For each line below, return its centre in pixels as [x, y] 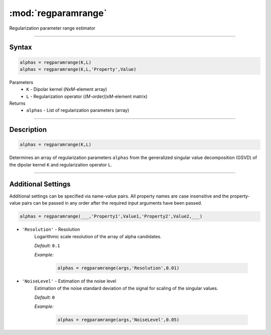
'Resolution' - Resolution [51, 229]
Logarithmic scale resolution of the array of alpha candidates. [98, 236]
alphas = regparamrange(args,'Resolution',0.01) [118, 268]
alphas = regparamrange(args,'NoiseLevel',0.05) [118, 320]
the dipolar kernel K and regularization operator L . [61, 164]
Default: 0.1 [47, 245]
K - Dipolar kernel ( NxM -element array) [67, 89]
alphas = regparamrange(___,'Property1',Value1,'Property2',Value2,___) [111, 216]
